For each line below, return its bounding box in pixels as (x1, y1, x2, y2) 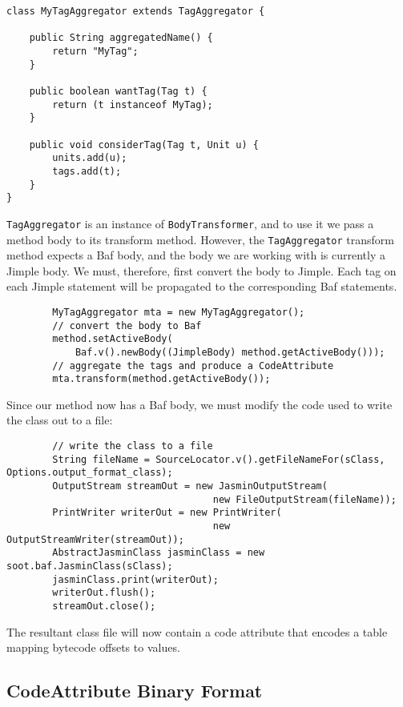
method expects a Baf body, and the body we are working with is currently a (6, 247, 386, 263)
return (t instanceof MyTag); (52, 98, 213, 110)
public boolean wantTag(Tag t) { (29, 85, 208, 97)
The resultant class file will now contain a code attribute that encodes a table (6, 623, 388, 640)
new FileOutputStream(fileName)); (212, 493, 397, 505)
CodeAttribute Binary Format (6, 678, 263, 703)
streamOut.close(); (52, 600, 156, 612)
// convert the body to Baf (52, 319, 202, 331)
